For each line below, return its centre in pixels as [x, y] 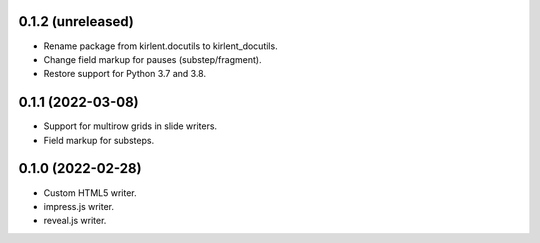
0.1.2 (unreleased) [76, 21]
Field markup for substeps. [99, 140]
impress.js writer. [79, 206]
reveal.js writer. [75, 221]
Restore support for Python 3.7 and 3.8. [125, 74]
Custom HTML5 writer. [90, 192]
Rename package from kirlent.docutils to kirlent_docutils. [161, 46]
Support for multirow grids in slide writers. [130, 126]
